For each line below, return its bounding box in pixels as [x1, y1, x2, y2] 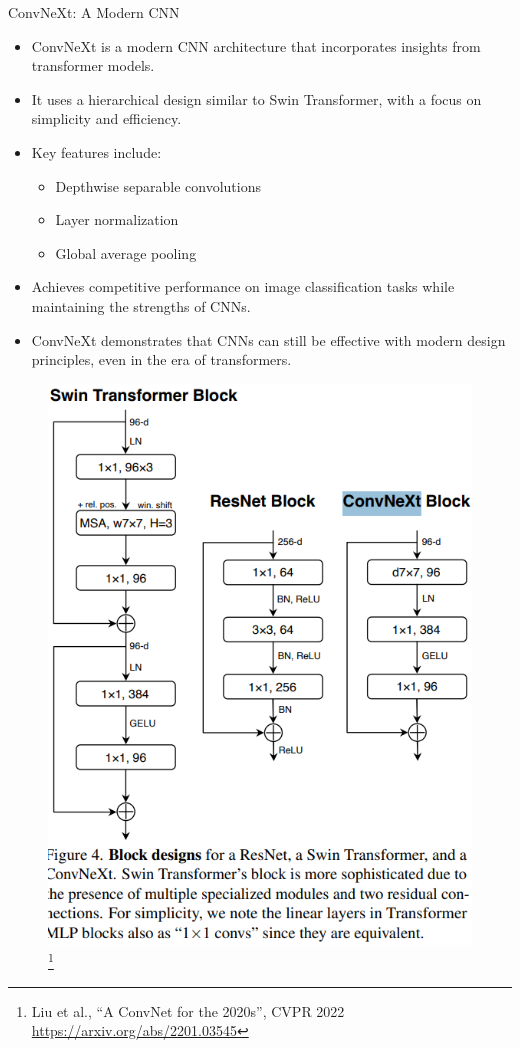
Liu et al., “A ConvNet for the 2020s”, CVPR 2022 [31, 1000, 345, 1021]
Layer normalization [55, 209, 179, 230]
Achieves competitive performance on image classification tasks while [31, 276, 455, 297]
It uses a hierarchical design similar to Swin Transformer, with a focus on [31, 88, 482, 109]
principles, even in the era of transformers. [31, 349, 292, 370]
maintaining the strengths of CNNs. [31, 295, 251, 316]
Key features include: [31, 141, 162, 162]
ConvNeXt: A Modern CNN [8, 2, 180, 22]
